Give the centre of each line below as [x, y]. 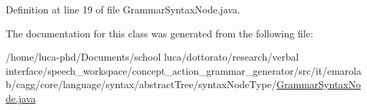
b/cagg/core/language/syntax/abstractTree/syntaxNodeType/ [141, 84]
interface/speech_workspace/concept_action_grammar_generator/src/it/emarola [183, 70]
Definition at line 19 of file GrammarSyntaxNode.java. [123, 9]
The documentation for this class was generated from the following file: [159, 33]
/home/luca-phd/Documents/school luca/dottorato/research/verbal [152, 57]
